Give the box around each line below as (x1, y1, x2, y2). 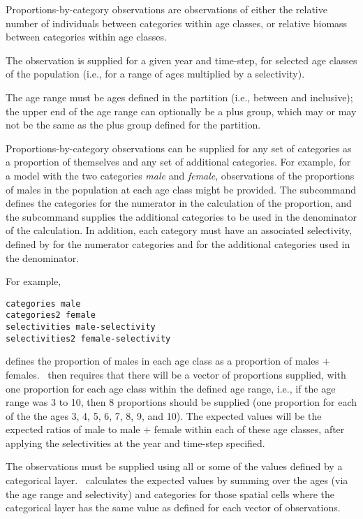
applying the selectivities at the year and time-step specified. (6, 435, 265, 450)
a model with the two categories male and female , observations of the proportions (6, 168, 355, 182)
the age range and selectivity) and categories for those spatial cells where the (6, 486, 335, 501)
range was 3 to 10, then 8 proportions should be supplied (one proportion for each (6, 395, 357, 409)
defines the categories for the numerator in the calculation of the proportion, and (6, 196, 352, 210)
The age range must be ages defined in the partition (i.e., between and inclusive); (6, 89, 353, 104)
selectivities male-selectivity (6, 322, 156, 332)
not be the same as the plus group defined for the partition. (6, 117, 261, 132)
